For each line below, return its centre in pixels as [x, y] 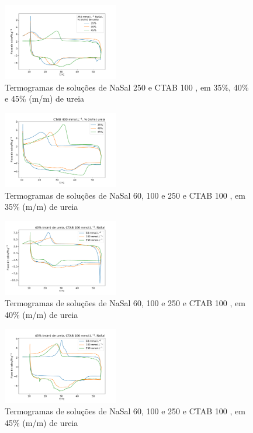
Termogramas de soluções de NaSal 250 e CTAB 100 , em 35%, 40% [127, 87]
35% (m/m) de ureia [41, 207]
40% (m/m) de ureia [41, 314]
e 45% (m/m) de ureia [45, 98]
